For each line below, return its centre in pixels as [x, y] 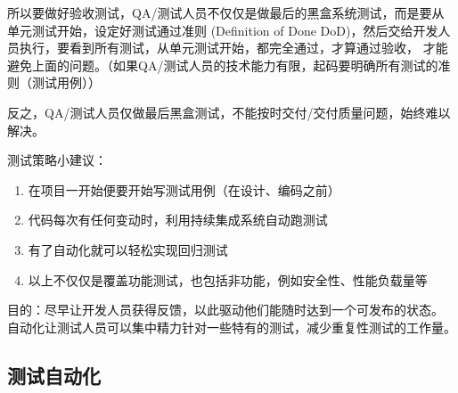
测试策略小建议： [57, 160]
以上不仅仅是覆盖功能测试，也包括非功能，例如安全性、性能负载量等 [228, 279]
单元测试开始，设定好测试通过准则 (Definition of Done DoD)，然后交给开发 [223, 30]
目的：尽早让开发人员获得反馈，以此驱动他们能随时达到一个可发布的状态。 [225, 310]
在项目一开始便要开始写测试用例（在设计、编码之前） [184, 189]
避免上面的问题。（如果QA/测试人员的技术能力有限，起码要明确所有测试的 [223, 65]
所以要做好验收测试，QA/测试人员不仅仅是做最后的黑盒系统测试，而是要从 [226, 12]
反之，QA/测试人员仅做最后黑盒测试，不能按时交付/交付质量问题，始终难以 [229, 112]
